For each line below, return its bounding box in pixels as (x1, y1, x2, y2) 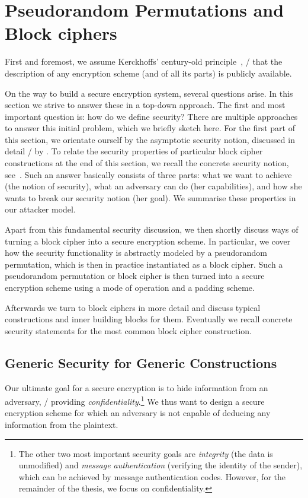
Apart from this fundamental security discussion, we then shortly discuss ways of (5, 223, 299, 236)
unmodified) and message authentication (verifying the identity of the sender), (18, 459, 303, 471)
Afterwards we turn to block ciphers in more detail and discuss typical (5, 301, 261, 313)
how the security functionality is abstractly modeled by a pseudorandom (5, 246, 268, 259)
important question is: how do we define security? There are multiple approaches (5, 110, 298, 122)
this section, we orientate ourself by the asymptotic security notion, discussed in (5, 133, 295, 145)
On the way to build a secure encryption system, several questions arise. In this (5, 87, 293, 99)
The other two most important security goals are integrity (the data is (18, 447, 273, 459)
